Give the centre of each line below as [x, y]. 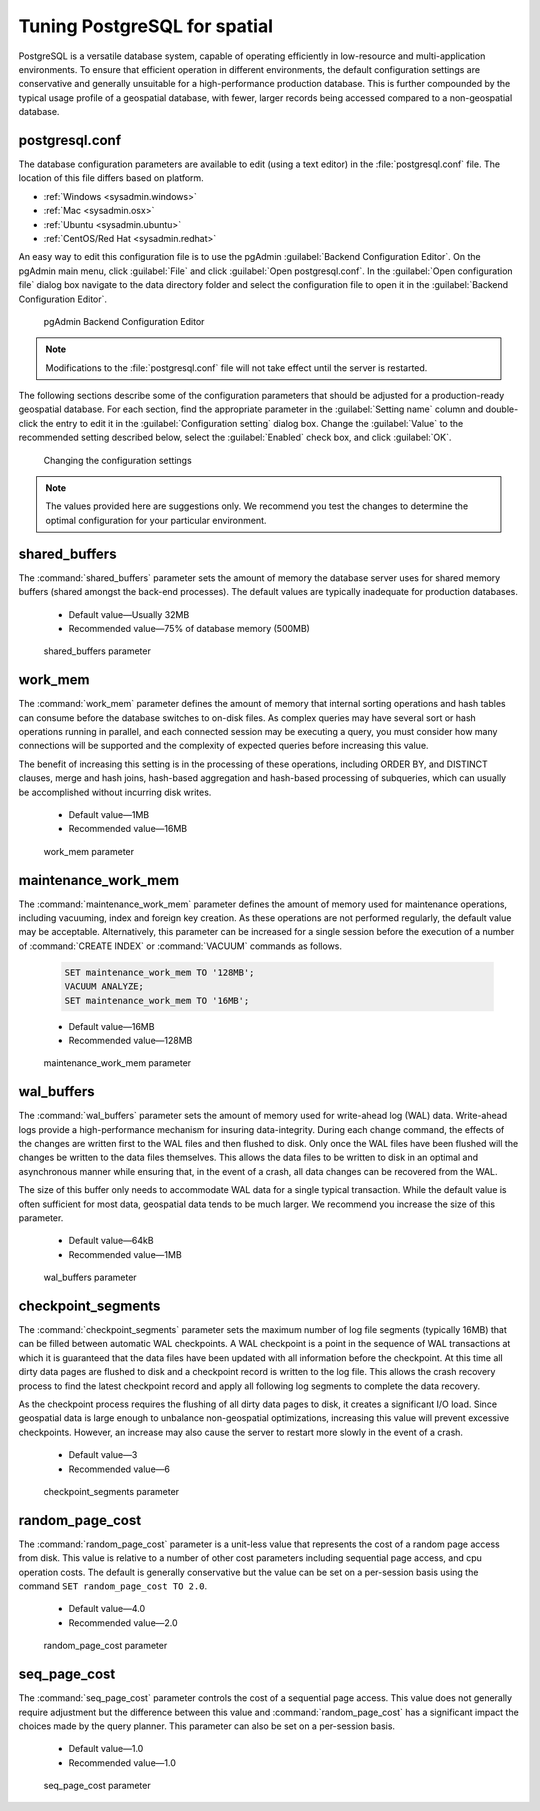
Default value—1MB [109, 814]
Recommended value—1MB [125, 1254]
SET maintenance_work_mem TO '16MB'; [157, 1000]
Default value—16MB [111, 1026]
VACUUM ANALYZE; [104, 986]
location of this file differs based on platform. [111, 178]
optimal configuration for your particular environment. [156, 520]
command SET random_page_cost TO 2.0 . [113, 1586]
